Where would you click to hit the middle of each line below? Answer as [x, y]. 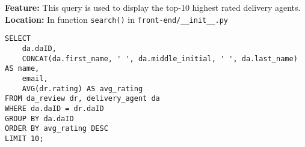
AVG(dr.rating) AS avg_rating [82, 88]
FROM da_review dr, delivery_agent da [82, 99]
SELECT [18, 39]
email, [35, 78]
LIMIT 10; [24, 138]
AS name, [22, 69]
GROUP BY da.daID [39, 118]
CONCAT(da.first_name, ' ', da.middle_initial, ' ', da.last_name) [160, 58]
